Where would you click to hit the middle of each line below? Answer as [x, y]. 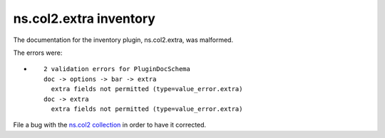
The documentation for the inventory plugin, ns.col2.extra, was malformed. [123, 40]
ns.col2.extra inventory [84, 18]
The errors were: [38, 53]
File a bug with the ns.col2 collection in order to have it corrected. [110, 125]
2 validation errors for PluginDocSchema [117, 69]
